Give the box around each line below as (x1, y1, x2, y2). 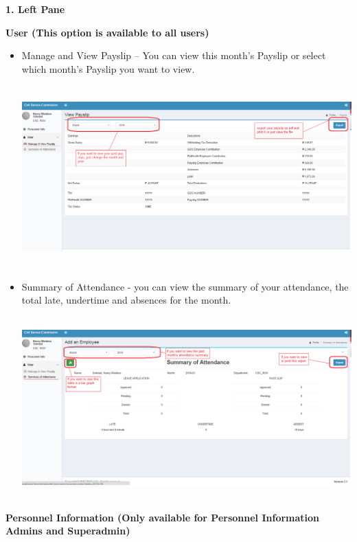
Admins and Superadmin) (5, 523, 130, 538)
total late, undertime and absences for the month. (21, 293, 231, 307)
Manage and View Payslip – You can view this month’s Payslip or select (21, 48, 326, 63)
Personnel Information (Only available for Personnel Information (5, 510, 320, 524)
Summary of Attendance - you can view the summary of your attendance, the (21, 279, 349, 293)
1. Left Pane (5, 2, 65, 16)
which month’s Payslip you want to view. (21, 61, 195, 76)
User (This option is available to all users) (5, 25, 209, 39)
